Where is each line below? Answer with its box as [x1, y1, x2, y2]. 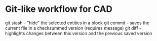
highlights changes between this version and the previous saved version [5, 30, 152, 36]
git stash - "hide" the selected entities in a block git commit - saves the [5, 20, 150, 26]
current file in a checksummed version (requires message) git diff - [5, 25, 142, 31]
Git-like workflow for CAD [5, 3, 113, 15]
